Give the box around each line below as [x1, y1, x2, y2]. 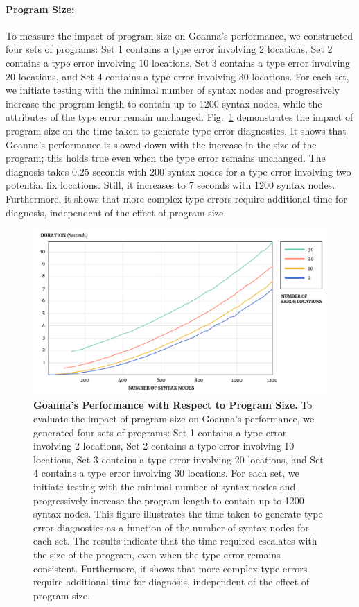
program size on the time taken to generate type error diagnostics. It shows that [6, 123, 347, 137]
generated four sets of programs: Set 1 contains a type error [33, 425, 287, 439]
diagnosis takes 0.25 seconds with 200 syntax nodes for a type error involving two [6, 164, 351, 178]
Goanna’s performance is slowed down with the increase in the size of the [6, 137, 317, 151]
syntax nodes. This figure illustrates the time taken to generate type [33, 506, 323, 521]
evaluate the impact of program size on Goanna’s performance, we [33, 411, 315, 426]
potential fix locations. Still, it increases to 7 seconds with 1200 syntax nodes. [6, 178, 335, 192]
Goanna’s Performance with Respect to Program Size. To [33, 397, 313, 412]
